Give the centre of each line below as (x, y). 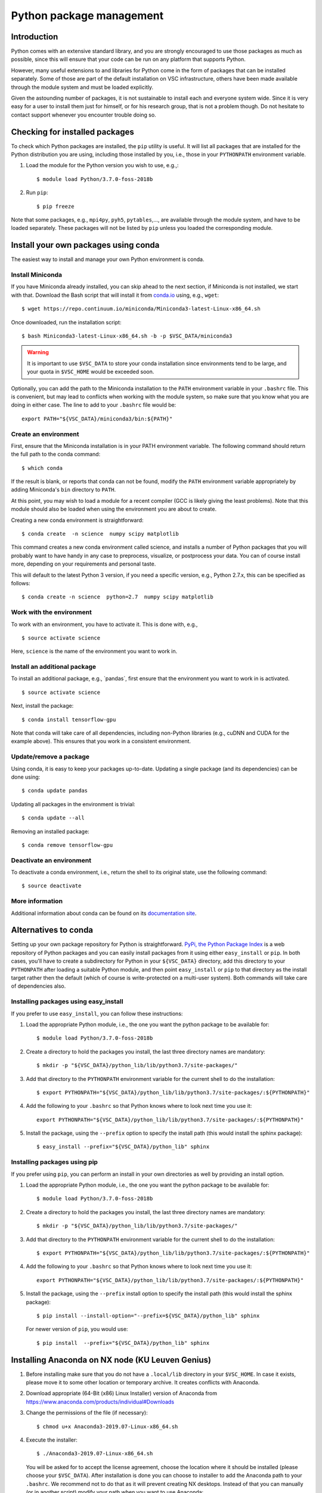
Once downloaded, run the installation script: (66, 322)
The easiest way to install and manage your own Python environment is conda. (108, 259)
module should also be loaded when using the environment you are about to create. (114, 509)
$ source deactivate (52, 886)
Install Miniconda (37, 275)
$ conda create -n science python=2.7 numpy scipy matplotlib (118, 597)
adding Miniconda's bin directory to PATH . (64, 490)
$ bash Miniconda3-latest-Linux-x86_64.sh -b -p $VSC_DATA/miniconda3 (127, 336)
